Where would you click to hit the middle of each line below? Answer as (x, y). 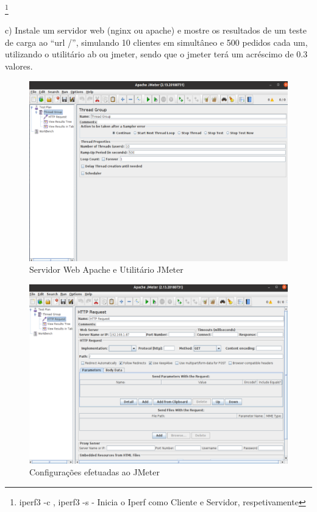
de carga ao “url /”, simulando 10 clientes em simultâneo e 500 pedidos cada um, (156, 42)
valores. (19, 66)
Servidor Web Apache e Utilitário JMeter (106, 269)
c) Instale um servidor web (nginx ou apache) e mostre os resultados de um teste (156, 30)
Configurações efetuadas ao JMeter (94, 472)
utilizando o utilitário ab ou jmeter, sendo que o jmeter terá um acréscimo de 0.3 (156, 54)
